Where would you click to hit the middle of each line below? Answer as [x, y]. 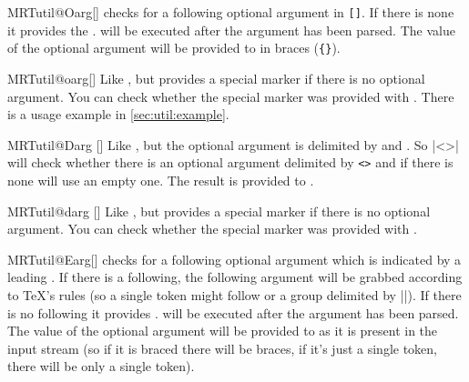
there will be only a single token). [101, 366]
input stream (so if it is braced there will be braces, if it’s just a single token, [223, 348]
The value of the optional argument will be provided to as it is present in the [223, 331]
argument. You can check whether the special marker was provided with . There [231, 96]
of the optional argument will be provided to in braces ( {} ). [174, 48]
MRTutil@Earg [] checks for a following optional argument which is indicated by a [234, 259]
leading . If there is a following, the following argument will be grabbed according [235, 277]
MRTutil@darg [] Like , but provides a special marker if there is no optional [219, 211]
